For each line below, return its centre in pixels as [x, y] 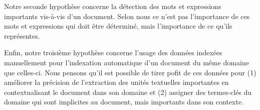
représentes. [22, 35]
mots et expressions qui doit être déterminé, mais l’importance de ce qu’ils [118, 26]
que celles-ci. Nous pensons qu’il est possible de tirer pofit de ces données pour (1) [130, 72]
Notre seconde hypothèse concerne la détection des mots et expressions [113, 6]
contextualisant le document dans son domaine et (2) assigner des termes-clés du [128, 92]
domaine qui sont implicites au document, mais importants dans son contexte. [124, 102]
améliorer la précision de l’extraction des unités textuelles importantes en [116, 82]
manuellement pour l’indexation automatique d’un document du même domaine [126, 62]
